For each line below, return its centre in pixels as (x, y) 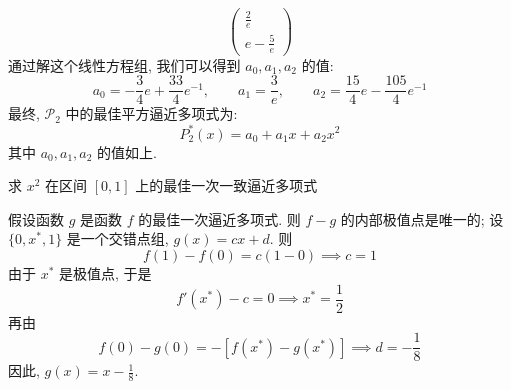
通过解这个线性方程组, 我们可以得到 (124, 64)
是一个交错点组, (117, 238)
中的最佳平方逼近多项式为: (151, 113)
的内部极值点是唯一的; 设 (422, 218)
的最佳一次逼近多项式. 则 (219, 218)
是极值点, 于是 (105, 272)
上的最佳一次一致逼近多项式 (226, 185)
